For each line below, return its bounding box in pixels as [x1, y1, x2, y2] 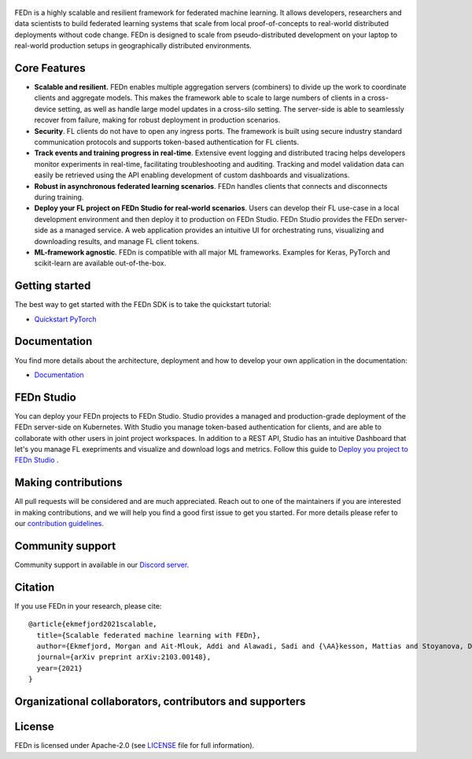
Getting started [14, 280, 91, 293]
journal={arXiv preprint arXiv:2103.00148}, [36, 653, 212, 661]
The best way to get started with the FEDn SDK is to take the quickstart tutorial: [14, 300, 271, 309]
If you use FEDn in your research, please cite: [14, 601, 162, 610]
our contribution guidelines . [14, 519, 104, 528]
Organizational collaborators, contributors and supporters [14, 695, 306, 709]
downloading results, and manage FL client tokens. [34, 236, 200, 246]
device [34, 104, 57, 113]
